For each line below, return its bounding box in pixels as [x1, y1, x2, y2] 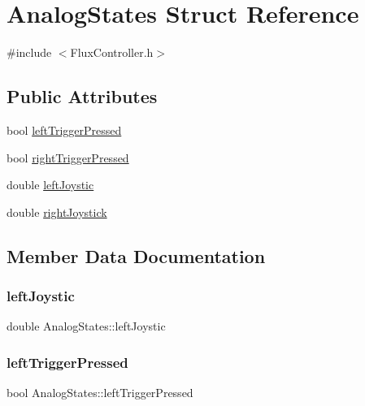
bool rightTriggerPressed [7, 149, 129, 166]
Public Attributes [7, 84, 158, 109]
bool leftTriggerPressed [7, 121, 122, 138]
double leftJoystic [7, 176, 94, 193]
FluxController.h [70, 44, 154, 61]
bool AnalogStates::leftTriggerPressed [7, 384, 193, 401]
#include [7, 44, 52, 61]
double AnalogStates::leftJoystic [7, 317, 166, 335]
